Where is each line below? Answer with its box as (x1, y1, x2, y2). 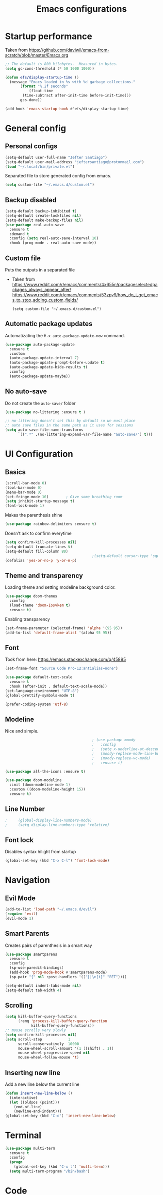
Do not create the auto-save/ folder (5, 400, 76, 406)
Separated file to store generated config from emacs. (5, 173, 112, 179)
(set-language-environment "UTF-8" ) (5, 688, 79, 693)
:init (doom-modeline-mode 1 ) (9, 782, 70, 788)
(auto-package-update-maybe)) (9, 374, 70, 379)
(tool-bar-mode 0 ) (5, 485, 42, 490)
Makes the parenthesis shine (5, 512, 63, 518)
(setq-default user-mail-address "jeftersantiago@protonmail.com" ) (5, 159, 145, 164)
